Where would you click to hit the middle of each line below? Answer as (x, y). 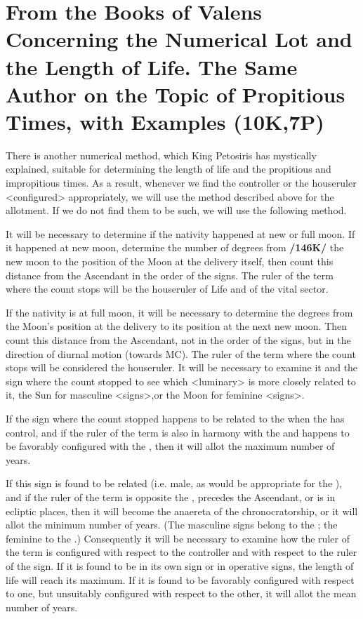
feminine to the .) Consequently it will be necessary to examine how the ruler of (178, 538)
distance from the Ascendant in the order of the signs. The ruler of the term (170, 275)
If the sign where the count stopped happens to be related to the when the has (175, 418)
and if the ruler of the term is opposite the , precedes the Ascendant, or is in (171, 497)
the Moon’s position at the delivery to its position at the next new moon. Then (177, 326)
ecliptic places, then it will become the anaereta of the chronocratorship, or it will (182, 511)
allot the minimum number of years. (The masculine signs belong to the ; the (172, 525)
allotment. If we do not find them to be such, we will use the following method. (176, 210)
